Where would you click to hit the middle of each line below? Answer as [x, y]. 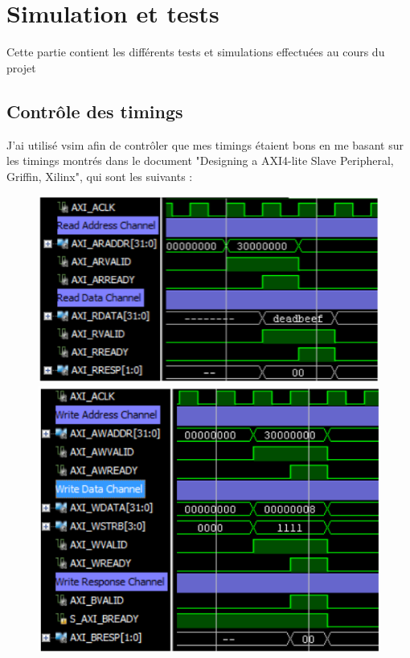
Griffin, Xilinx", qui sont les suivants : [100, 176]
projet [21, 67]
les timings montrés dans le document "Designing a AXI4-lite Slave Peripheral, [200, 160]
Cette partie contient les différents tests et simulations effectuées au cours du [196, 52]
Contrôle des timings [95, 111]
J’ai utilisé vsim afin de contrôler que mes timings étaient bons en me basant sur [205, 144]
